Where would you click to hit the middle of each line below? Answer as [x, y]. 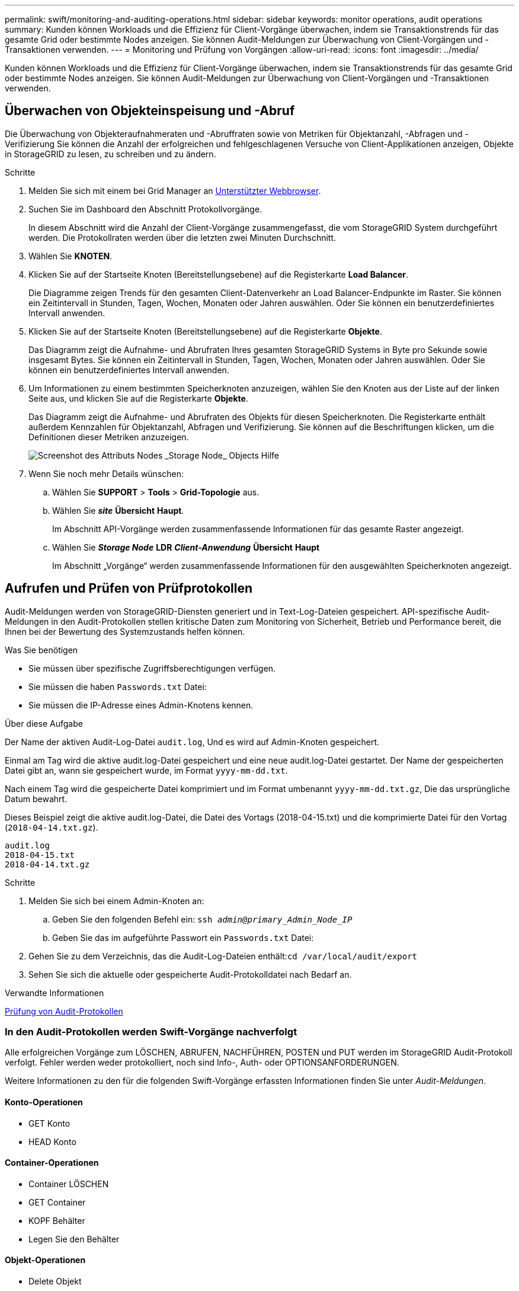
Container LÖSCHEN [69, 1184]
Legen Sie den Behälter [74, 1239]
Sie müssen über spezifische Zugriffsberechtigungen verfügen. [152, 668]
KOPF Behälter [57, 1220]
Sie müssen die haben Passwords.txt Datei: [118, 686]
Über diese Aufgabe [44, 723]
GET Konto [49, 1123]
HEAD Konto [52, 1141]
